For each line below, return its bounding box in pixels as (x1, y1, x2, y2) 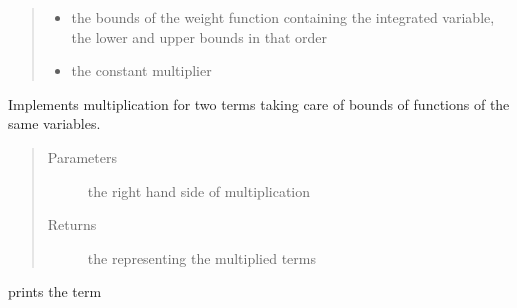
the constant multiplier (71, 60, 212, 81)
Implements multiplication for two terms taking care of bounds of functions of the (8, 93, 510, 114)
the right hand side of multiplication (87, 180, 311, 201)
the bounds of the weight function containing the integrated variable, (71, 7, 495, 27)
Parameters (47, 146, 117, 167)
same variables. (8, 113, 101, 134)
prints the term (8, 281, 102, 302)
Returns (47, 214, 97, 235)
